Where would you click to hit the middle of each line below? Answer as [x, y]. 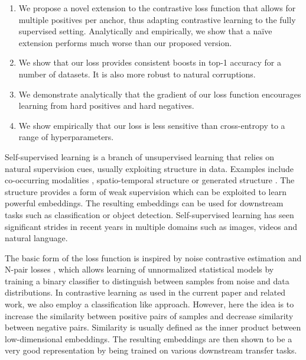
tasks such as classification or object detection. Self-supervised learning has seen [149, 214]
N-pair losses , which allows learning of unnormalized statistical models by [139, 269]
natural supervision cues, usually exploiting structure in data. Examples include [149, 168]
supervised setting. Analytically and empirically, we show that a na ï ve [145, 31]
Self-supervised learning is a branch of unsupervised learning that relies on [140, 156]
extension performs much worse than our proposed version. [125, 42]
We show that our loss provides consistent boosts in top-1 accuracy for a [150, 62]
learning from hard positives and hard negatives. [106, 106]
